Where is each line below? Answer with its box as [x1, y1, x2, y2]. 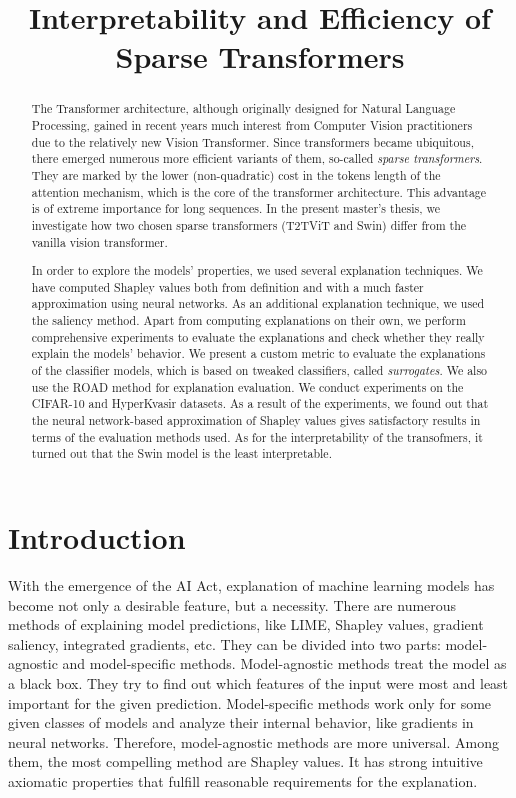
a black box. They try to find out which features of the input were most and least [8, 672, 509, 693]
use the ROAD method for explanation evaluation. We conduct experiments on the [31, 378, 464, 395]
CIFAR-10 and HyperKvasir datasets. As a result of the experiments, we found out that [31, 395, 489, 412]
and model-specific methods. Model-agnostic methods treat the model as [62, 653, 507, 674]
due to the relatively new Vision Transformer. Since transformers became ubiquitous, [31, 133, 474, 150]
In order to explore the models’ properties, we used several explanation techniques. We [31, 262, 483, 279]
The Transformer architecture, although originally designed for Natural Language [31, 100, 456, 117]
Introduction [8, 517, 186, 558]
